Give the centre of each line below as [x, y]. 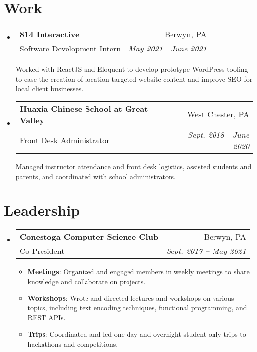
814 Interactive [49, 34]
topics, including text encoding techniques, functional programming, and [137, 307]
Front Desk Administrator [64, 140]
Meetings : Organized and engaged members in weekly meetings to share [138, 272]
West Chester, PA [218, 114]
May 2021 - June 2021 [168, 49]
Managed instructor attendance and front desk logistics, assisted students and [133, 166]
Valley [32, 120]
